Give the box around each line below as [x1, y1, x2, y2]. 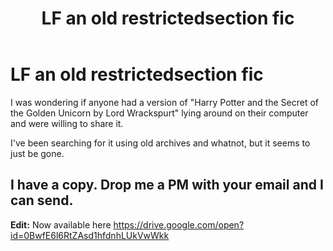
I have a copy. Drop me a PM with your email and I [10, 177, 324, 194]
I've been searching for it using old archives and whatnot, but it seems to [10, 137, 311, 149]
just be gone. [10, 147, 65, 159]
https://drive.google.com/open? [113, 218, 245, 231]
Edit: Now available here [10, 218, 112, 231]
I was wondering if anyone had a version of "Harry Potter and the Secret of [10, 96, 319, 108]
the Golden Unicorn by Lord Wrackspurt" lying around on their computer [10, 107, 309, 119]
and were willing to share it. [10, 117, 124, 129]
